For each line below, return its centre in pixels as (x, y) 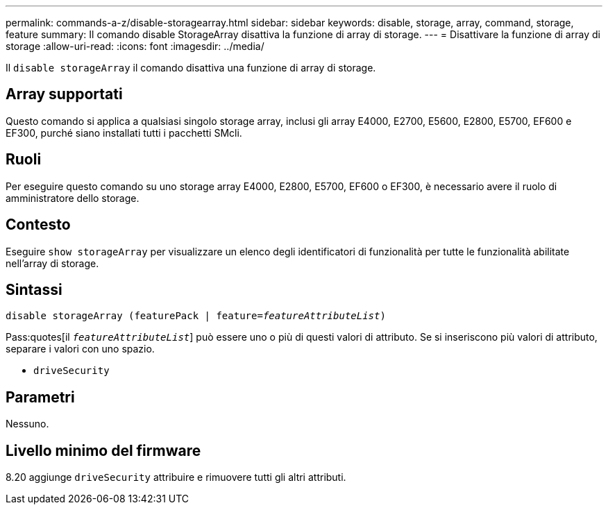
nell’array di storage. (52, 263)
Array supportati (64, 94)
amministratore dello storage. (73, 198)
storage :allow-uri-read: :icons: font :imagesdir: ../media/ (135, 46)
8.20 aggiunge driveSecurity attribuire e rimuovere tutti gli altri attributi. (176, 477)
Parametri (40, 397)
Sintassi (34, 289)
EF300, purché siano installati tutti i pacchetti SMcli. (124, 133)
